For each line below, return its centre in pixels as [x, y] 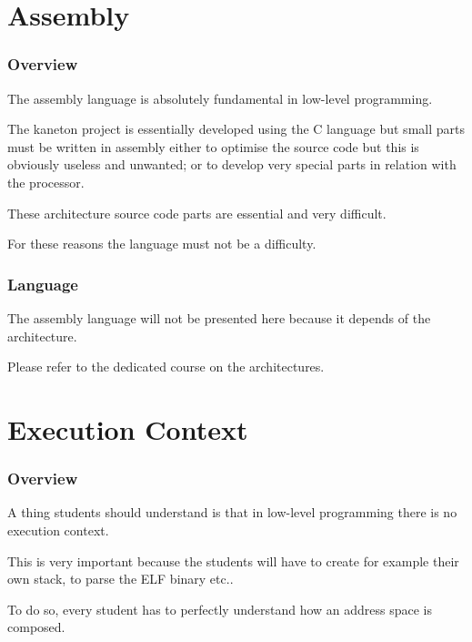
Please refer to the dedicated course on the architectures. [166, 367]
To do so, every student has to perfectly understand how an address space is [220, 609]
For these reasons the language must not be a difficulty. [162, 244]
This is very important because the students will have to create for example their [233, 560]
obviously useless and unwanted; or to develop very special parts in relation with [232, 164]
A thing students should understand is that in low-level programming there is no [232, 512]
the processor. [46, 182]
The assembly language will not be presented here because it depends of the [219, 317]
